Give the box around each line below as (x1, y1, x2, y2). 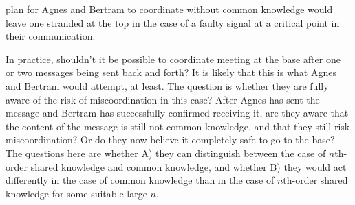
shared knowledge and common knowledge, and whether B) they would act (30, 159, 347, 173)
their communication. (6, 29, 96, 43)
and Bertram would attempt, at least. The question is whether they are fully (6, 78, 329, 93)
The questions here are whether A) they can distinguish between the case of (6, 145, 326, 160)
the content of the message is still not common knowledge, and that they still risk (6, 119, 350, 133)
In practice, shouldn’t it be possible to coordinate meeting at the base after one (6, 51, 341, 66)
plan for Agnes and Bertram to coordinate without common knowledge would (6, 2, 333, 16)
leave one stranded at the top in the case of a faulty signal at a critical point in (6, 15, 340, 29)
